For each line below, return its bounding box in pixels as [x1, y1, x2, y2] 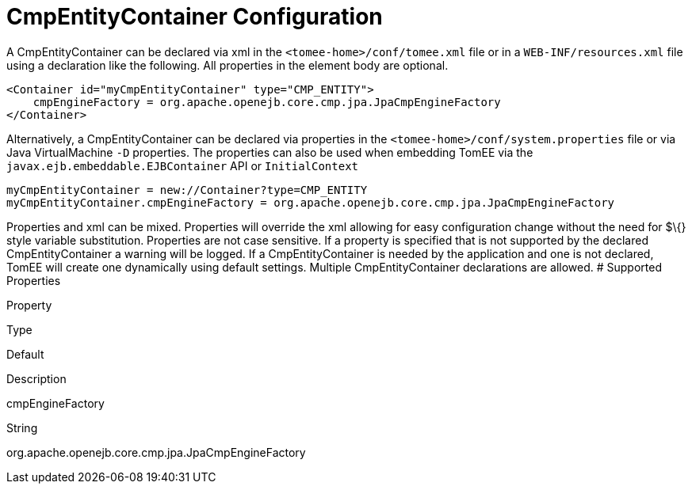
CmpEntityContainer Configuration [6, 3, 383, 30]
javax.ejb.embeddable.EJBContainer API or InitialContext [6, 158, 359, 173]
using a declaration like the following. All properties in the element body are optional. [6, 58, 449, 72]
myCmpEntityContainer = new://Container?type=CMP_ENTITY [6, 183, 368, 196]
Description [6, 371, 67, 386]
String [6, 420, 38, 435]
